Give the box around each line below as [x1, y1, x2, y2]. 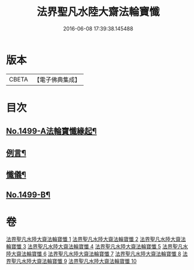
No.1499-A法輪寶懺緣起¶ [6, 127, 97, 136]
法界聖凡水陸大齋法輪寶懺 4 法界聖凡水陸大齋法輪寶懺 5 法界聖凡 [27, 243, 183, 250]
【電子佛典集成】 [33, 76, 81, 84]
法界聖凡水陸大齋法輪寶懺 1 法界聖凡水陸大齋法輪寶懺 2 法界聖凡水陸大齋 [6, 235, 181, 243]
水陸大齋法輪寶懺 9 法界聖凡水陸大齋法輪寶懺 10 [21, 258, 137, 265]
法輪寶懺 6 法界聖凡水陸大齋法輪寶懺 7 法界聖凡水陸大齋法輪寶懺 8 [21, 250, 181, 258]
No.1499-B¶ [6, 190, 51, 200]
